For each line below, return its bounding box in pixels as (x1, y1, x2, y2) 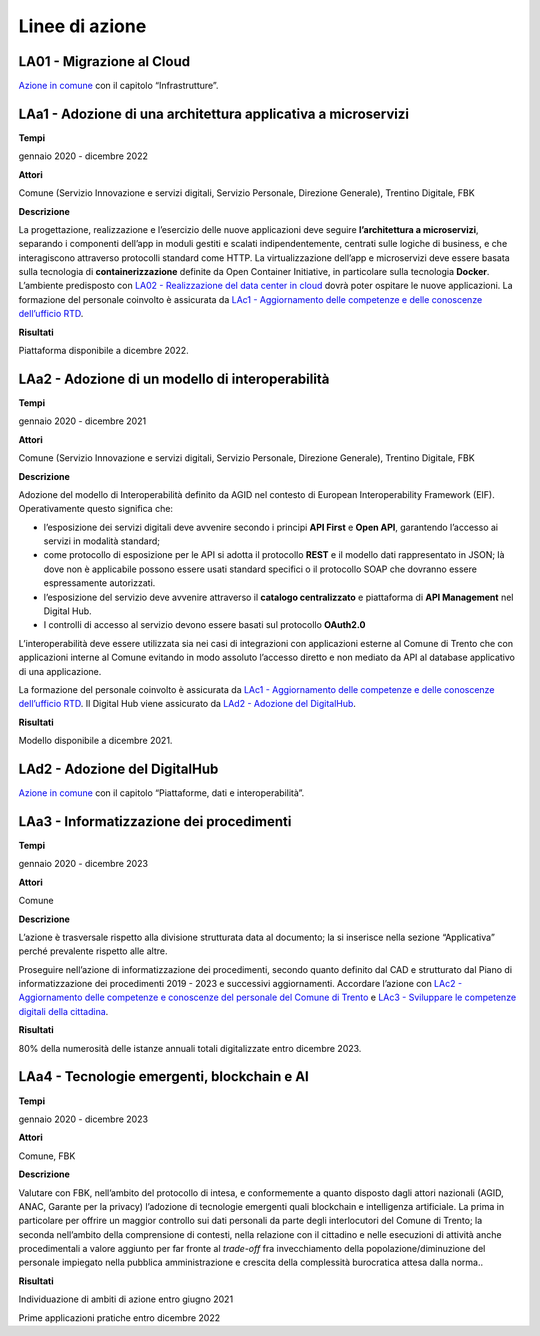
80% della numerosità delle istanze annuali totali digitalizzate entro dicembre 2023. (18, 1042, 362, 1054)
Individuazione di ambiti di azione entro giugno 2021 (18, 1293, 234, 1305)
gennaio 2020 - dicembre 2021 (18, 415, 147, 427)
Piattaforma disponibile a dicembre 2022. (18, 345, 189, 357)
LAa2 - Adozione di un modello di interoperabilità (18, 370, 330, 387)
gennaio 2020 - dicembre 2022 (18, 150, 149, 162)
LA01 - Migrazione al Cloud (18, 53, 190, 70)
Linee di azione (18, 15, 147, 37)
